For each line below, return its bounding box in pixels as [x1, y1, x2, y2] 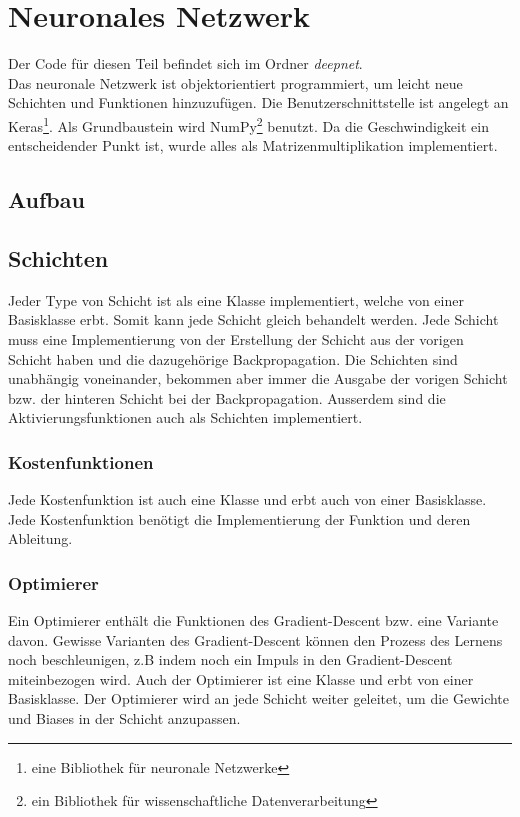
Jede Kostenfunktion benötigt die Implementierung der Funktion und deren [8, 508, 471, 529]
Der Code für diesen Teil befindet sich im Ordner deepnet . [8, 53, 363, 74]
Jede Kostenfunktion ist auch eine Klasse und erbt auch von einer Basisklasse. [8, 489, 487, 510]
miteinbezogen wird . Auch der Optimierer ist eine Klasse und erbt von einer [8, 668, 474, 689]
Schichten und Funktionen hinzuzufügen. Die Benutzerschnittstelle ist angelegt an [8, 92, 509, 113]
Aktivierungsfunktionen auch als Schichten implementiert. [8, 407, 363, 428]
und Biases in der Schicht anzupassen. [8, 708, 241, 729]
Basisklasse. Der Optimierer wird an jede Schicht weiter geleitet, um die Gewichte [8, 688, 510, 709]
